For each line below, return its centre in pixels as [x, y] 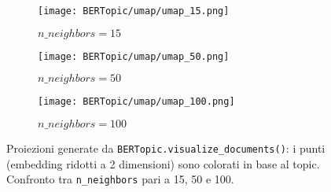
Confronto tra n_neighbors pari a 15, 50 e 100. [120, 179]
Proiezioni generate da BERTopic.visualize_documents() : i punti [166, 148]
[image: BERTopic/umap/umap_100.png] [136, 102]
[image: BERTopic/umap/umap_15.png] [134, 11]
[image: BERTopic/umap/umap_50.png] [134, 56]
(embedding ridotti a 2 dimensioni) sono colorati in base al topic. [163, 163]
